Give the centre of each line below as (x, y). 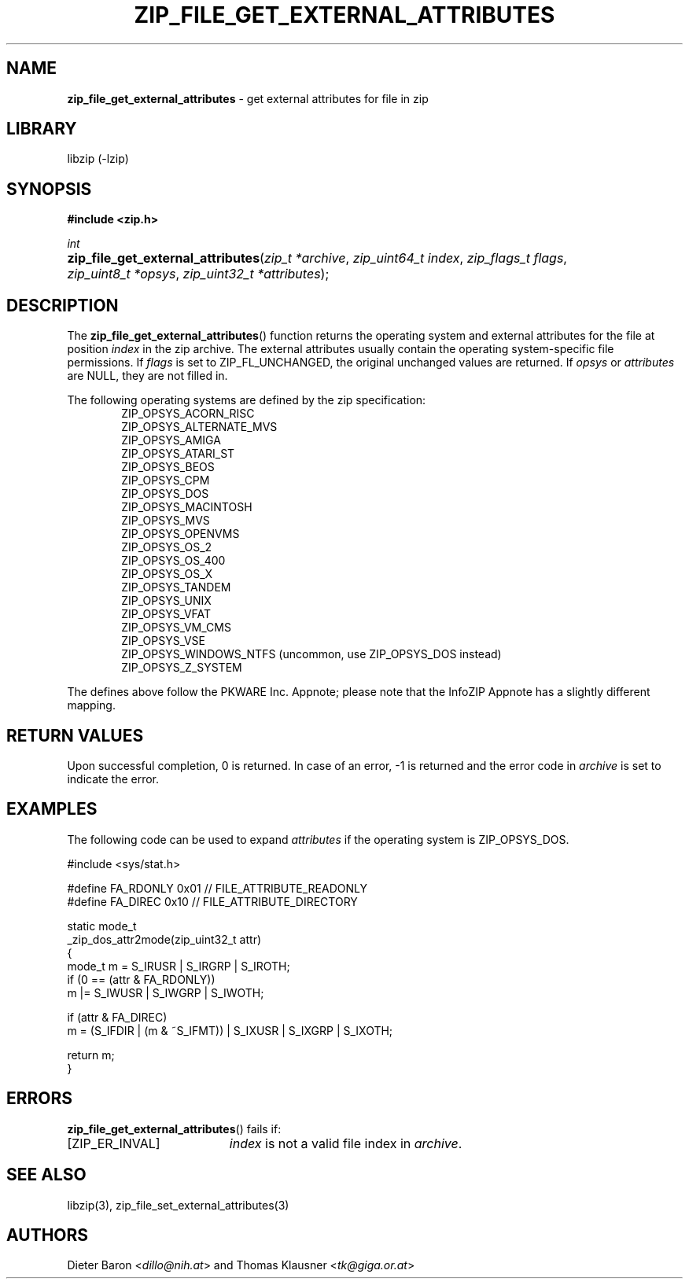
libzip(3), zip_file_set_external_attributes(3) (178, 1205)
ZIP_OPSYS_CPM (166, 480)
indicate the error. (113, 779)
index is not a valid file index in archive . (346, 1143)
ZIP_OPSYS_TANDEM (176, 587)
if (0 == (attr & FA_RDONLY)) (141, 979)
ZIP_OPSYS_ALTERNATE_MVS (199, 427)
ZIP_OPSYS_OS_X (167, 574)
